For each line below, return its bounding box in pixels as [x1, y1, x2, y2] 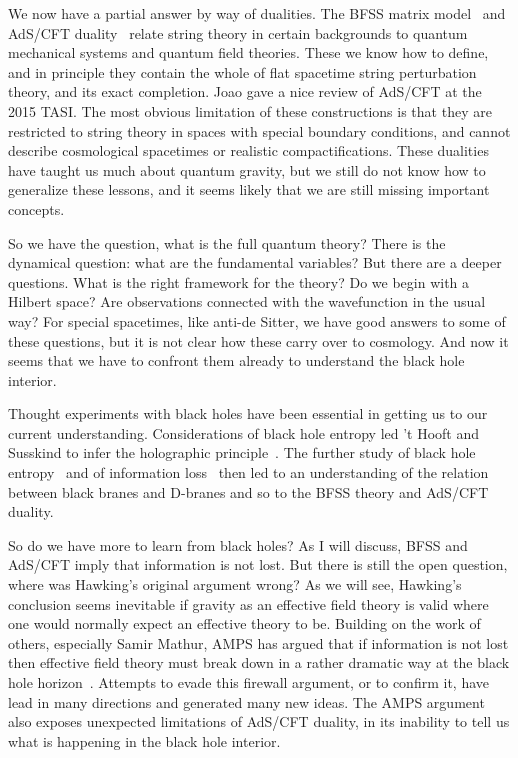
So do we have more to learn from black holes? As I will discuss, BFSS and [8, 534, 468, 555]
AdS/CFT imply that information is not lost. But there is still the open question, [8, 554, 508, 575]
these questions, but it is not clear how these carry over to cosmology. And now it [8, 330, 509, 351]
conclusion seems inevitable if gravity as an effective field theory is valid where [8, 593, 489, 614]
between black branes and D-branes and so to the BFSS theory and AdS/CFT [8, 481, 489, 502]
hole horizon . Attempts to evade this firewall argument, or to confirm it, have [8, 672, 489, 692]
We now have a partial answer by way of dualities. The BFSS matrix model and [8, 3, 506, 23]
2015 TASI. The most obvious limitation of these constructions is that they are [8, 100, 492, 121]
